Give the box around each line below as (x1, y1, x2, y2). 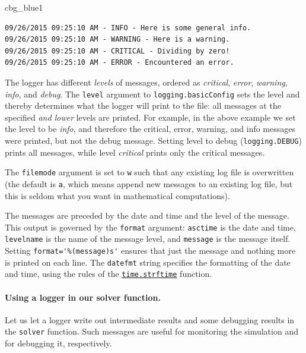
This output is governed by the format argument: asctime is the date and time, (5, 220, 296, 233)
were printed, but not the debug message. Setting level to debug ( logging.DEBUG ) (5, 134, 302, 146)
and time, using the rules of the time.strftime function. (5, 267, 212, 280)
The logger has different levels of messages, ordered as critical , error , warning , (5, 75, 288, 88)
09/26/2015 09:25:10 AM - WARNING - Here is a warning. (5, 35, 230, 44)
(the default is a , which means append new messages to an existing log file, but (5, 177, 293, 190)
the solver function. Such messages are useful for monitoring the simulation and (5, 325, 298, 338)
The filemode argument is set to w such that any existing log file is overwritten (5, 166, 294, 178)
